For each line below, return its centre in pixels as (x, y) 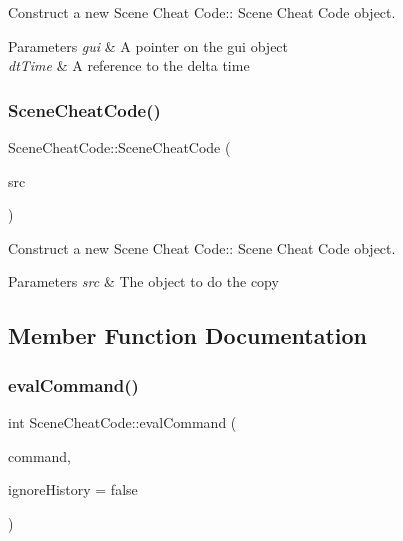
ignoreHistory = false (73, 489)
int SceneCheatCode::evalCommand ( (122, 421)
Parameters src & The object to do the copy (143, 281)
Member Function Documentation (188, 335)
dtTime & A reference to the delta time (129, 65)
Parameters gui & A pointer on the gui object (148, 45)
